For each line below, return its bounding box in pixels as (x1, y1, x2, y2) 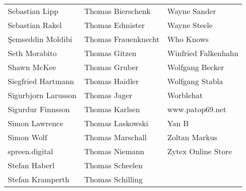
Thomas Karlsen (84, 103, 140, 115)
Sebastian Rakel (8, 19, 62, 30)
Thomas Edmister (84, 19, 145, 30)
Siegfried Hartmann (8, 75, 75, 87)
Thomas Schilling (84, 174, 143, 185)
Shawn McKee (8, 61, 56, 73)
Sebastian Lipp (8, 5, 59, 16)
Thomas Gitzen (84, 47, 137, 59)
